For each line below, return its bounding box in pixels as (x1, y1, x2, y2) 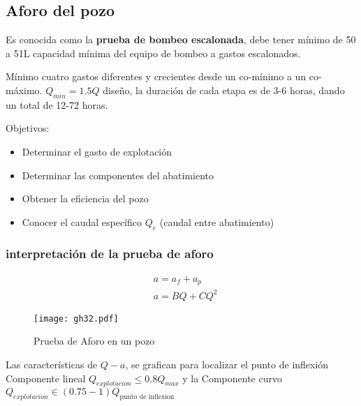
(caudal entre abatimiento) (159, 214, 274, 229)
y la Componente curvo (182, 370, 282, 385)
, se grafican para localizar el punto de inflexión (125, 357, 329, 372)
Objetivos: (6, 121, 50, 135)
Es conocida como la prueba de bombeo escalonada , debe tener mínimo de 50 (6, 32, 356, 47)
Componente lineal (6, 370, 86, 385)
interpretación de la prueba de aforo (6, 245, 214, 262)
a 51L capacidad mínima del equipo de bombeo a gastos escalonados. (6, 45, 301, 60)
